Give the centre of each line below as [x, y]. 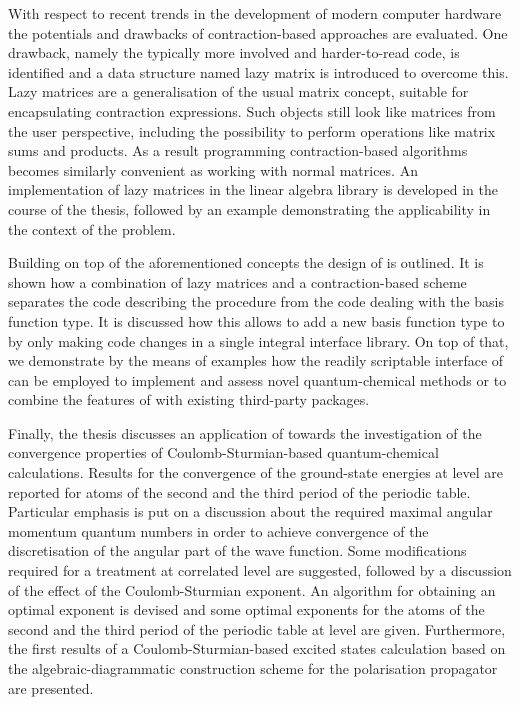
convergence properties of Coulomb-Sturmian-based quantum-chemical [223, 452]
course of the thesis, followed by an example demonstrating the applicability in [249, 208]
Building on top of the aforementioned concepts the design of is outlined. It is [246, 262]
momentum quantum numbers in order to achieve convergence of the [218, 530]
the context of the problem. [92, 228]
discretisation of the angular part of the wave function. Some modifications [237, 550]
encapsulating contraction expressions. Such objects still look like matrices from [252, 110]
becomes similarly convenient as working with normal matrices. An [213, 169]
